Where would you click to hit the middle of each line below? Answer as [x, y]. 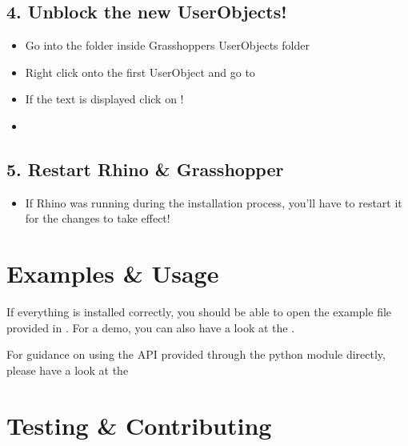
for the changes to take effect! [98, 218]
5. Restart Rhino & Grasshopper [145, 169]
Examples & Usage [113, 273]
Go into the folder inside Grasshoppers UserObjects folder [167, 45]
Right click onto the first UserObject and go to [140, 72]
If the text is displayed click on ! [104, 99]
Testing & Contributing [139, 425]
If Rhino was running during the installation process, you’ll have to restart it [214, 202]
